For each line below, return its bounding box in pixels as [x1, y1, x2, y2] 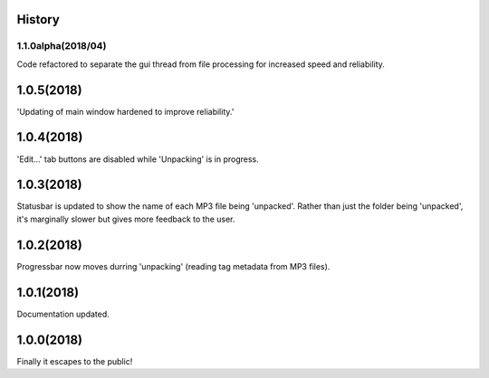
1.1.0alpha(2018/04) [16, 40, 107, 52]
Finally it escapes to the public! [16, 355, 133, 366]
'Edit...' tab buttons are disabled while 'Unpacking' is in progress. [16, 154, 260, 165]
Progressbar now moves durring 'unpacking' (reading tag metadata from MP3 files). [16, 260, 331, 271]
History [16, 12, 61, 27]
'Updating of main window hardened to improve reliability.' [16, 106, 235, 117]
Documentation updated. [16, 308, 110, 319]
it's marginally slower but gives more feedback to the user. [16, 213, 235, 224]
